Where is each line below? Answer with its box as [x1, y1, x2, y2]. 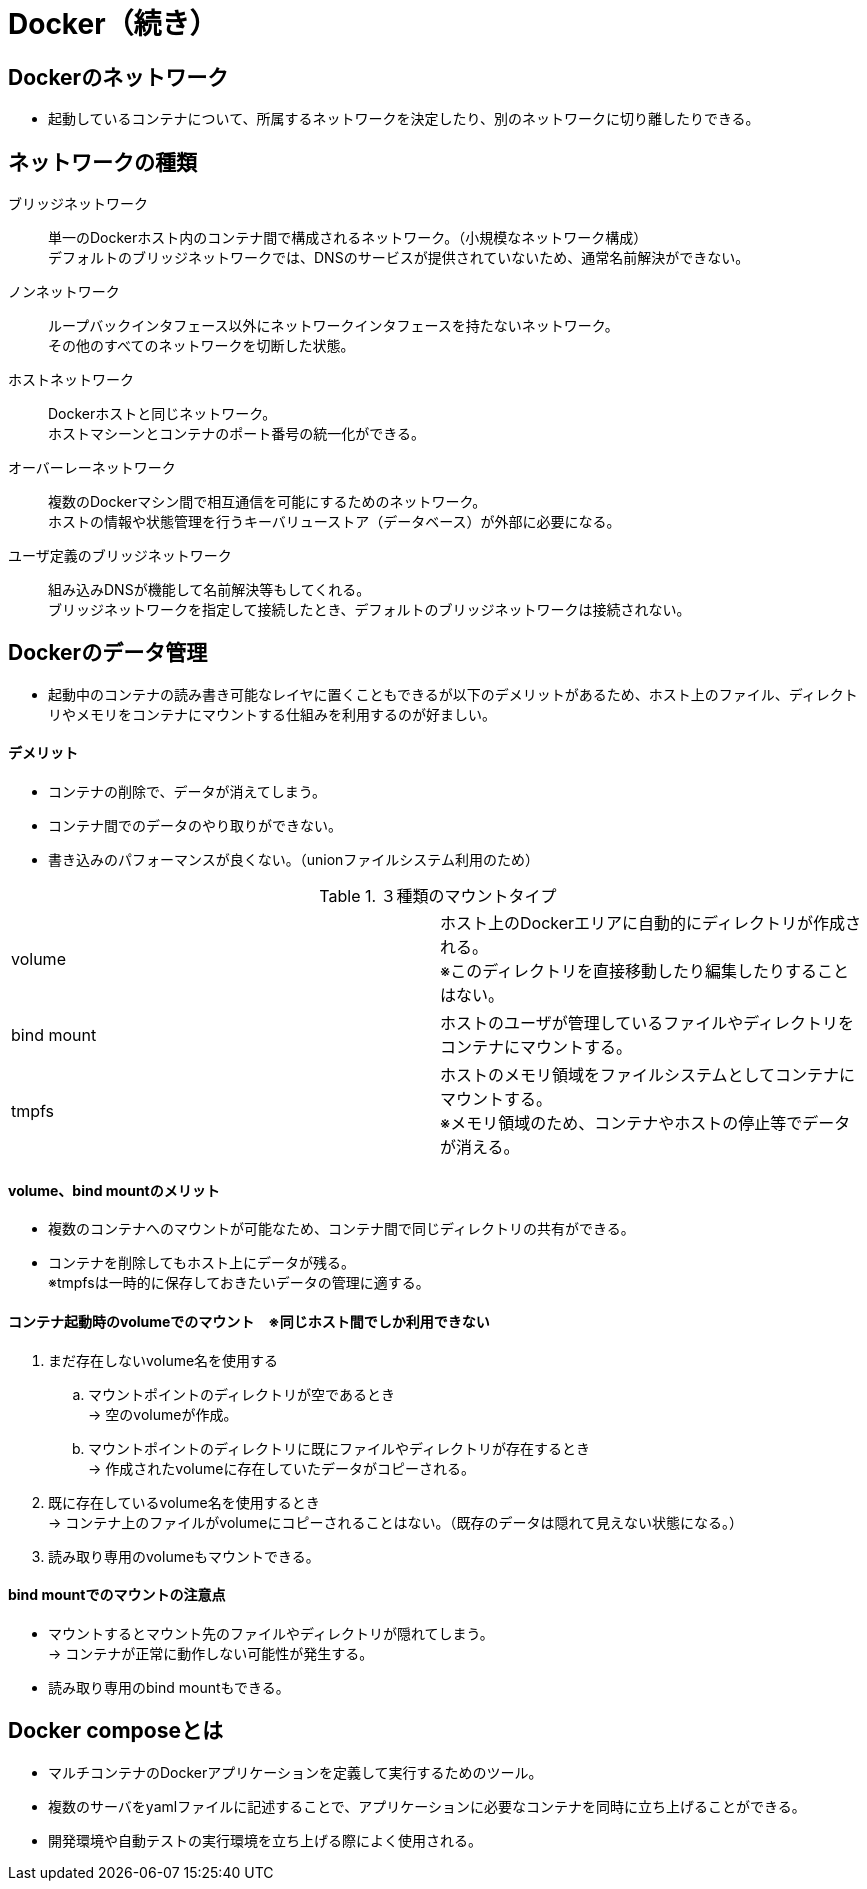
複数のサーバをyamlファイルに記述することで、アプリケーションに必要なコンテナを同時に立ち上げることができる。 [48, 1797, 806, 1815]
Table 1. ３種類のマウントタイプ [319, 886, 557, 907]
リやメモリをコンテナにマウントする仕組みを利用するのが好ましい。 [48, 705, 496, 723]
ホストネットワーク [8, 371, 134, 389]
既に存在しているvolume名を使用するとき [48, 1493, 320, 1511]
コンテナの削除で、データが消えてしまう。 [48, 783, 326, 801]
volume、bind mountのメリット [8, 1181, 220, 1199]
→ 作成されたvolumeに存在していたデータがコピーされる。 [88, 1459, 475, 1477]
